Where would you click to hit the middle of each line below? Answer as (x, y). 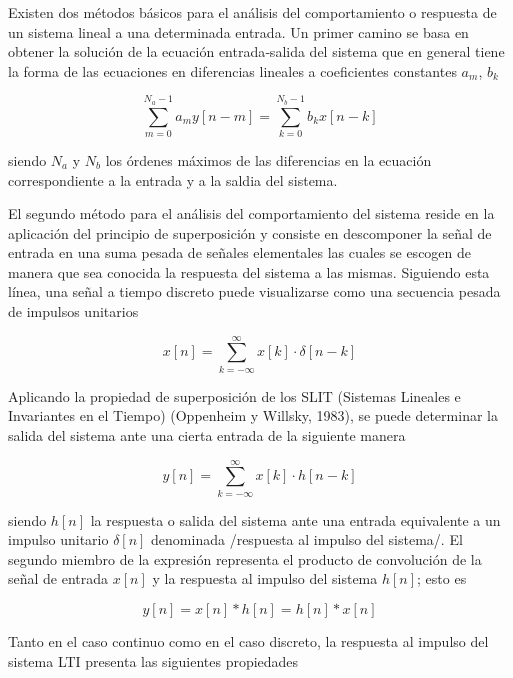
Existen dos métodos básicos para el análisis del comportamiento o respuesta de (252, 12)
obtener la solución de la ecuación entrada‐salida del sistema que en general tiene (256, 51)
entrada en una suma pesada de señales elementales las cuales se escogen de (240, 252)
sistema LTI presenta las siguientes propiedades (153, 660)
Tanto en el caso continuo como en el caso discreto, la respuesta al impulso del (248, 641)
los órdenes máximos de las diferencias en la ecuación (268, 159)
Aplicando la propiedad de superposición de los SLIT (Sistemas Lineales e (234, 395)
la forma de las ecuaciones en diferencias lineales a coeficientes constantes (232, 70)
